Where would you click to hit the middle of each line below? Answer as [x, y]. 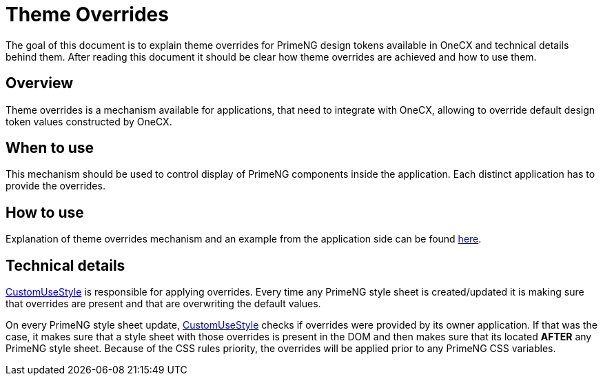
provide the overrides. [55, 186]
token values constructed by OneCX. [89, 121]
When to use [50, 148]
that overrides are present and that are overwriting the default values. [163, 304]
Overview [40, 83]
